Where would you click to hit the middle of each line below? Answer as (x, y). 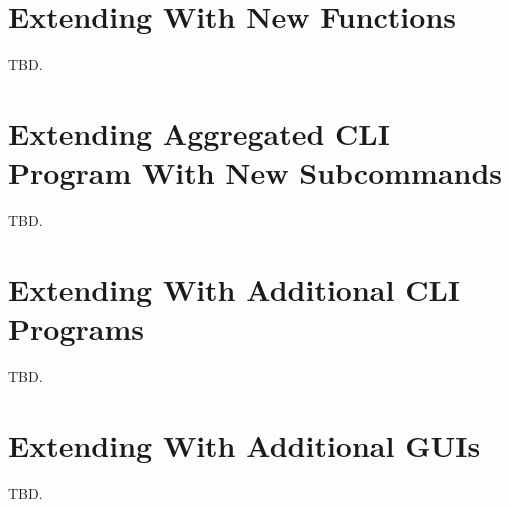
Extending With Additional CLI (234, 288)
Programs (76, 328)
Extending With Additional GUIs (244, 444)
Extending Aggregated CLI (199, 132)
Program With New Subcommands (255, 172)
